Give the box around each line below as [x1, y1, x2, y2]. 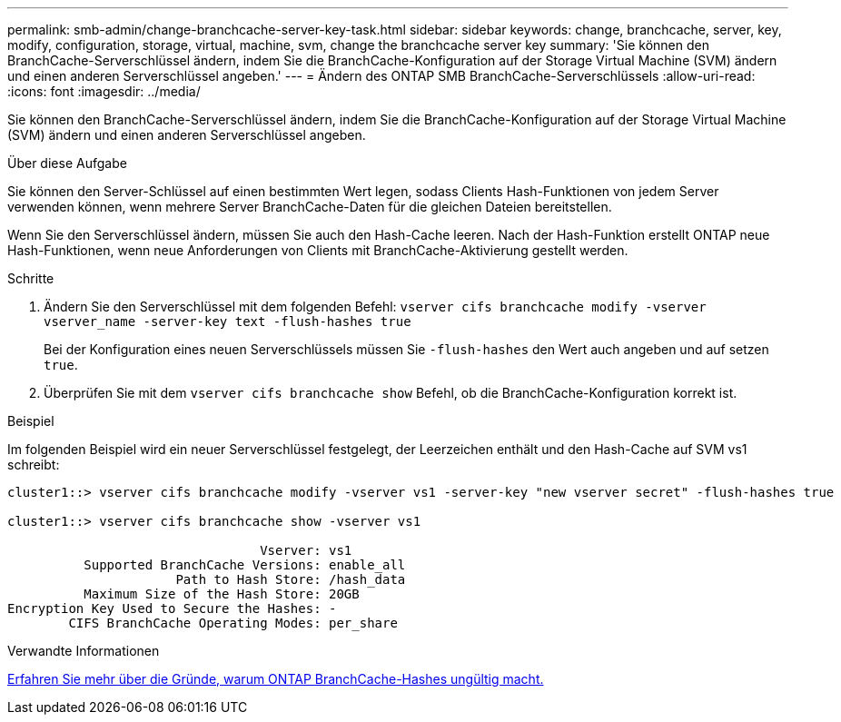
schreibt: [7, 457, 60, 472]
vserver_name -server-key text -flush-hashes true [44, 314, 411, 329]
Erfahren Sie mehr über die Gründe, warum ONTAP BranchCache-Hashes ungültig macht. [7, 671, 544, 687]
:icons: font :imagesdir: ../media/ [7, 84, 201, 99]
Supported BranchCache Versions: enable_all [84, 558, 406, 572]
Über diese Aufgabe [7, 155, 127, 171]
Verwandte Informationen [7, 643, 160, 658]
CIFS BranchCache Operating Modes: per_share [68, 616, 398, 630]
